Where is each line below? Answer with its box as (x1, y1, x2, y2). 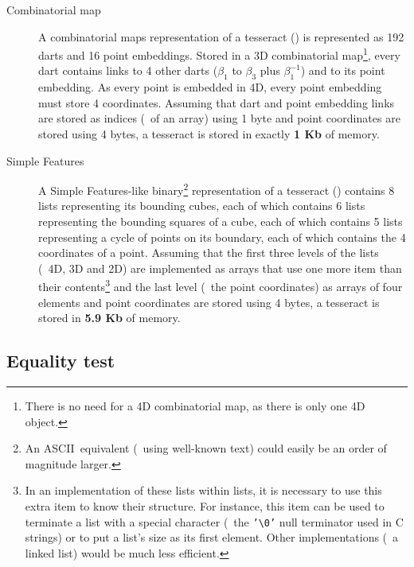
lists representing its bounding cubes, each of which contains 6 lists (38, 197, 365, 214)
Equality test (6, 348, 115, 373)
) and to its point (300, 62, 385, 79)
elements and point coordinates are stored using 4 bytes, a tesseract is (38, 293, 380, 310)
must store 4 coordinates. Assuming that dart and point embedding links (38, 94, 395, 111)
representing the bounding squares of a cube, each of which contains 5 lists (38, 213, 403, 230)
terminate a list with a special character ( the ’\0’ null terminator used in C (25, 513, 404, 530)
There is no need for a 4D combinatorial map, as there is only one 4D (25, 398, 365, 414)
